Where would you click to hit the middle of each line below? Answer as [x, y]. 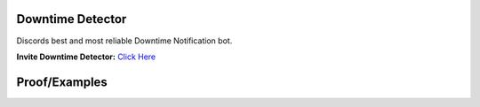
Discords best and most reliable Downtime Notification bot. [124, 41]
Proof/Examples [62, 82]
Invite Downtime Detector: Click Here [86, 57]
